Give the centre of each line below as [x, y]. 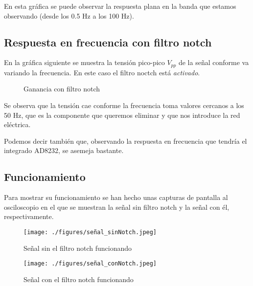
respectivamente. [29, 216]
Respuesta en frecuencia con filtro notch [108, 42]
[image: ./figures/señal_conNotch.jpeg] [90, 264]
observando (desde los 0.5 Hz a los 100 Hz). [69, 15]
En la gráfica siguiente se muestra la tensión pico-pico [84, 62]
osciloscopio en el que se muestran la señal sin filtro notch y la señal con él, [117, 207]
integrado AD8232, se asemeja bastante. [64, 150]
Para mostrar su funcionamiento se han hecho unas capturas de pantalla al [116, 197]
